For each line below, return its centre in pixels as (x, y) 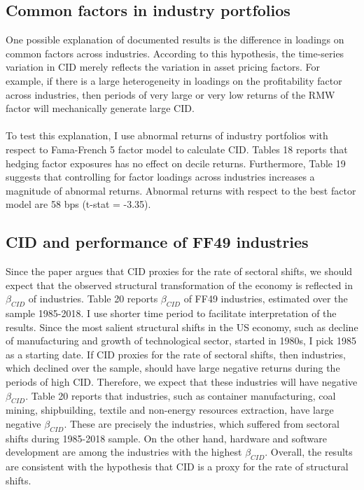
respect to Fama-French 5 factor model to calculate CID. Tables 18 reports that (177, 149)
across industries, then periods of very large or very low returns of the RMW (170, 94)
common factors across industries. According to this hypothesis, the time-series (175, 53)
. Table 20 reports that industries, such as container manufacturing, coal (181, 395)
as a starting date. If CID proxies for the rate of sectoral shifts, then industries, (176, 354)
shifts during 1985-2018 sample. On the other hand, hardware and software (167, 438)
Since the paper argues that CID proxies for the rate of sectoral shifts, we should (179, 271)
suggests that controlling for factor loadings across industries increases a (160, 177)
